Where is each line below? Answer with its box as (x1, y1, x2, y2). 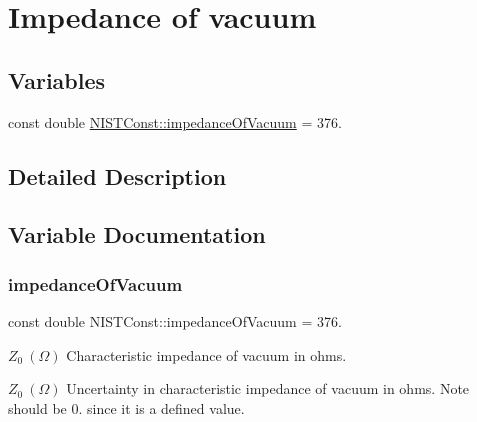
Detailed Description (8, 160, 227, 191)
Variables (8, 64, 106, 95)
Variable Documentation (8, 219, 266, 250)
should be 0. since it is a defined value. (8, 397, 245, 418)
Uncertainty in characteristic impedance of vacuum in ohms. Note (66, 378, 470, 399)
